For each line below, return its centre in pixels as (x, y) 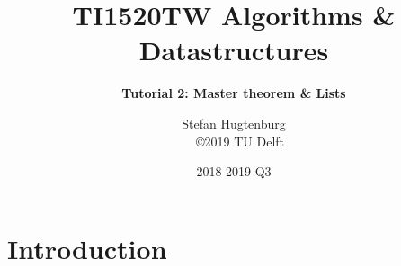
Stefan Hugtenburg (234, 123)
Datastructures (234, 50)
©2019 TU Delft (240, 141)
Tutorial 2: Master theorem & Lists (234, 93)
